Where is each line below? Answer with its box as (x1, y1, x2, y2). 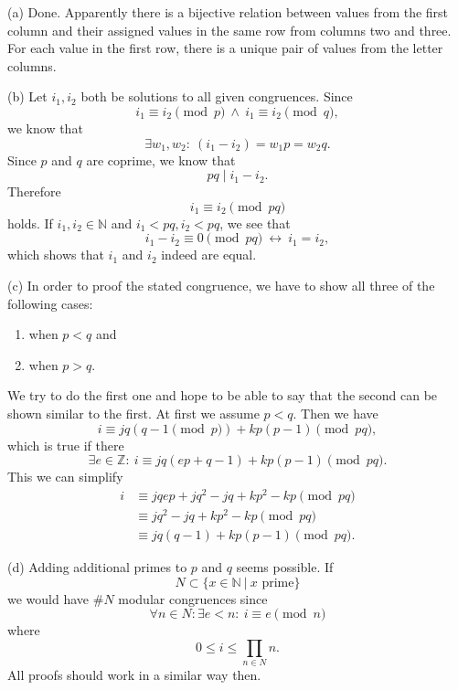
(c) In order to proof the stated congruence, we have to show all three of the (7, 275, 435, 294)
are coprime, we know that (86, 150, 236, 169)
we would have (7, 589, 90, 608)
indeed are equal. (161, 245, 257, 264)
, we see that (219, 213, 291, 232)
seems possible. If (236, 557, 334, 576)
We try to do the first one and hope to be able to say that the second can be (7, 386, 438, 405)
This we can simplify (7, 467, 123, 486)
